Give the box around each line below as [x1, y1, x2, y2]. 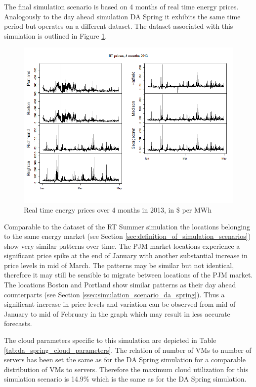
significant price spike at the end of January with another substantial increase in [4, 250, 248, 261]
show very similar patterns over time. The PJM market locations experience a [4, 240, 240, 251]
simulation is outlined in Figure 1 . [4, 30, 107, 41]
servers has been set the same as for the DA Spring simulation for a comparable [4, 354, 246, 365]
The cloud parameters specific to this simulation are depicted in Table [4, 335, 216, 345]
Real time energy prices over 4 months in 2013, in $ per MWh [24, 204, 212, 215]
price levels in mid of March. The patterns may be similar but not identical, [4, 260, 234, 270]
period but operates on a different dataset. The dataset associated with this [4, 21, 233, 31]
